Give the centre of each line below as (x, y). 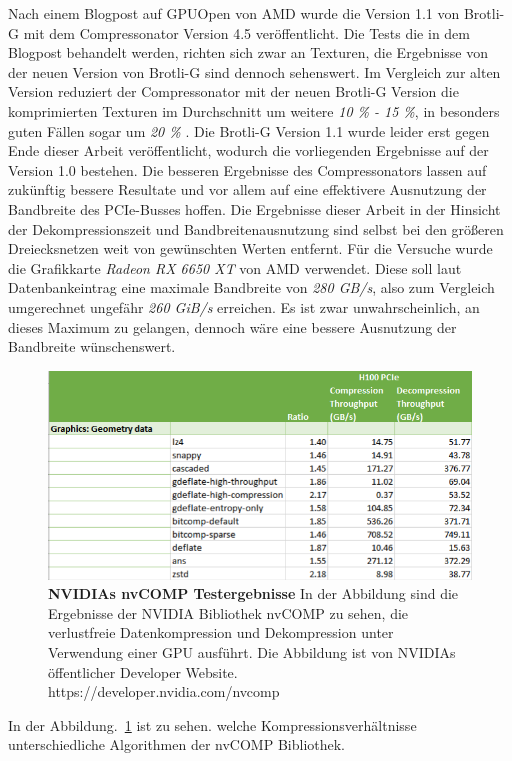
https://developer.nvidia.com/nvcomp (164, 691)
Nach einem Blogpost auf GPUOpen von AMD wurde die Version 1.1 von (234, 13)
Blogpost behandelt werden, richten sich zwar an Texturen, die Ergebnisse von (248, 52)
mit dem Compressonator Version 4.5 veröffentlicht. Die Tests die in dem (246, 32)
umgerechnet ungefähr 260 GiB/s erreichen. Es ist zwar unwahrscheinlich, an (244, 306)
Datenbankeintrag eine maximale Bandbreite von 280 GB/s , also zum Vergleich (251, 287)
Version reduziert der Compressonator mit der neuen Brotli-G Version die (233, 91)
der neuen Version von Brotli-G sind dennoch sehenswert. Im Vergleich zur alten (254, 71)
